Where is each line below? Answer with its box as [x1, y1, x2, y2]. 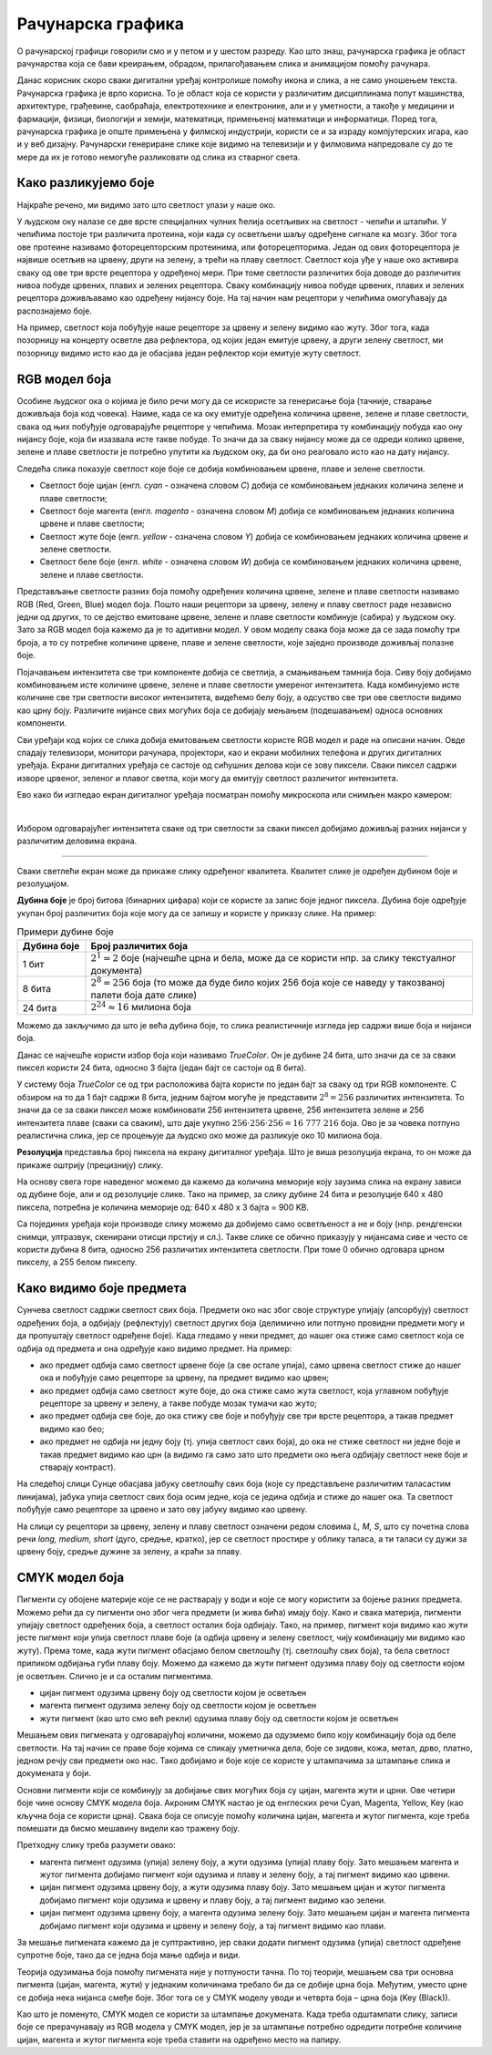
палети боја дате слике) [90, 989, 198, 1002]
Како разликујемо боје [16, 175, 155, 191]
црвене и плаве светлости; [39, 518, 145, 529]
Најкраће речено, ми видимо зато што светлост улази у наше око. [16, 199, 276, 210]
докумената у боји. [16, 1768, 91, 1779]
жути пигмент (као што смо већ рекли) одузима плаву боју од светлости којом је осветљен [39, 1712, 399, 1723]
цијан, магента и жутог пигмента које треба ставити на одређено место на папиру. [16, 2034, 342, 2045]
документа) [90, 965, 143, 976]
